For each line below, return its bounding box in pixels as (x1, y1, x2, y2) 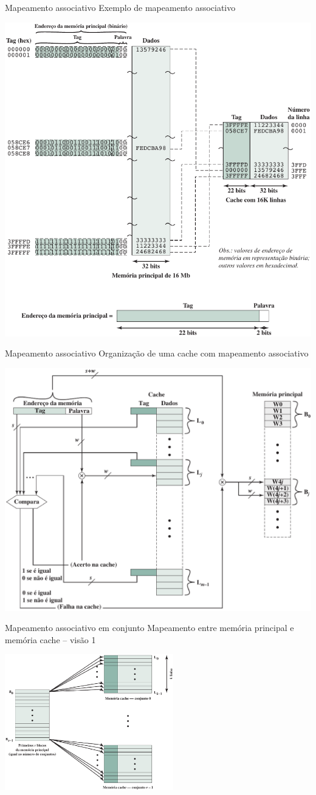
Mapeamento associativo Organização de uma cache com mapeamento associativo (5, 347, 309, 360)
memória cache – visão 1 (5, 633, 96, 646)
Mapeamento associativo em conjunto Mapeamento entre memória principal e (5, 621, 294, 634)
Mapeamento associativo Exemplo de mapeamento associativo (5, 1, 236, 13)
